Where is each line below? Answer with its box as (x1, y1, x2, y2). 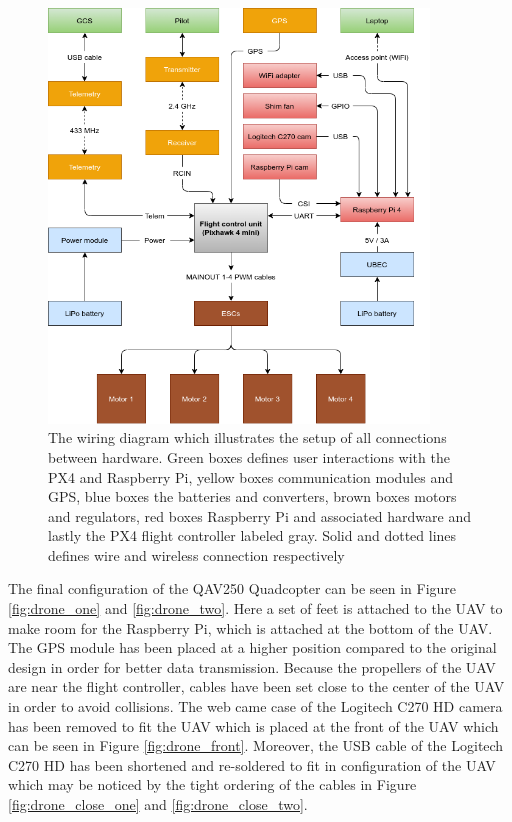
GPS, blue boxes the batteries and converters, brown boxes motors (48, 486, 457, 507)
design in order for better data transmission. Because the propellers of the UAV (8, 656, 496, 677)
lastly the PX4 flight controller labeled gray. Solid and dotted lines (48, 525, 457, 546)
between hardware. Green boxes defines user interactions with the (48, 446, 450, 467)
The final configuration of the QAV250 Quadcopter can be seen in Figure (8, 578, 457, 599)
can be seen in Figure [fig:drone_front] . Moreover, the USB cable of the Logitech (8, 735, 504, 756)
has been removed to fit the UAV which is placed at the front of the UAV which (8, 715, 499, 736)
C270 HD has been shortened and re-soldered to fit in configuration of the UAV (8, 754, 496, 775)
